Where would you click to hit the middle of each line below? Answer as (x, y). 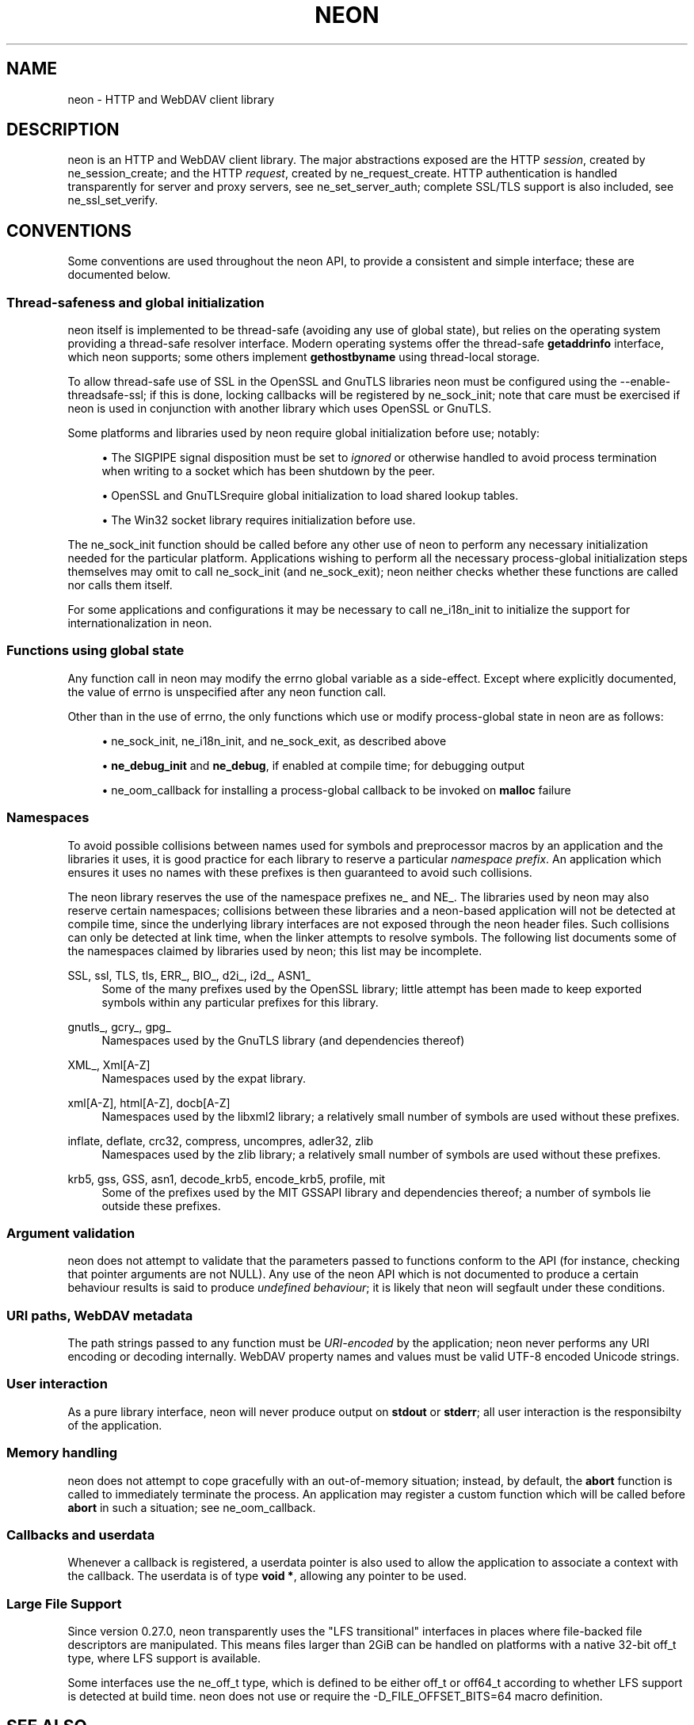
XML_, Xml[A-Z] (109, 1064)
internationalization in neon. (140, 623)
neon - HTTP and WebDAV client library (171, 99)
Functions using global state (95, 651)
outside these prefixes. (161, 1205)
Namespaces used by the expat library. (204, 1078)
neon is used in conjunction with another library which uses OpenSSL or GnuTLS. (280, 409)
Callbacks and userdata (81, 1535)
